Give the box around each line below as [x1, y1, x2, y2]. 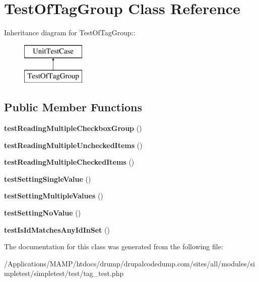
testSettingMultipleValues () [4, 190, 103, 201]
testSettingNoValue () [4, 207, 81, 218]
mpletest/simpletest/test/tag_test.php [4, 268, 124, 278]
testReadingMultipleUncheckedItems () [4, 139, 143, 150]
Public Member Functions [4, 99, 142, 115]
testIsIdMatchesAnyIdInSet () [4, 224, 110, 235]
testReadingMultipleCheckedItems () [4, 157, 135, 167]
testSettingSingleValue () [4, 173, 91, 184]
